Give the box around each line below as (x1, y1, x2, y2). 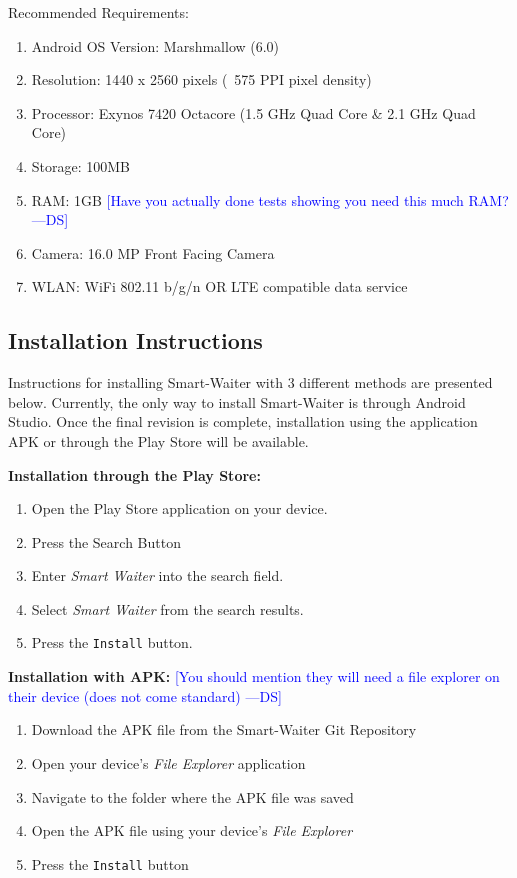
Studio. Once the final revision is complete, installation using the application (8, 411, 478, 432)
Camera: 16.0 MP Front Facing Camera (31, 242, 275, 263)
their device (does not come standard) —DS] (8, 685, 282, 706)
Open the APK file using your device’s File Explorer (31, 820, 353, 841)
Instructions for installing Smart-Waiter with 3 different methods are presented (8, 372, 493, 393)
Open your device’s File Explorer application (31, 752, 306, 773)
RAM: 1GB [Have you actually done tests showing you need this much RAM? (31, 189, 509, 210)
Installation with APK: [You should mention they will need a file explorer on (8, 666, 500, 687)
